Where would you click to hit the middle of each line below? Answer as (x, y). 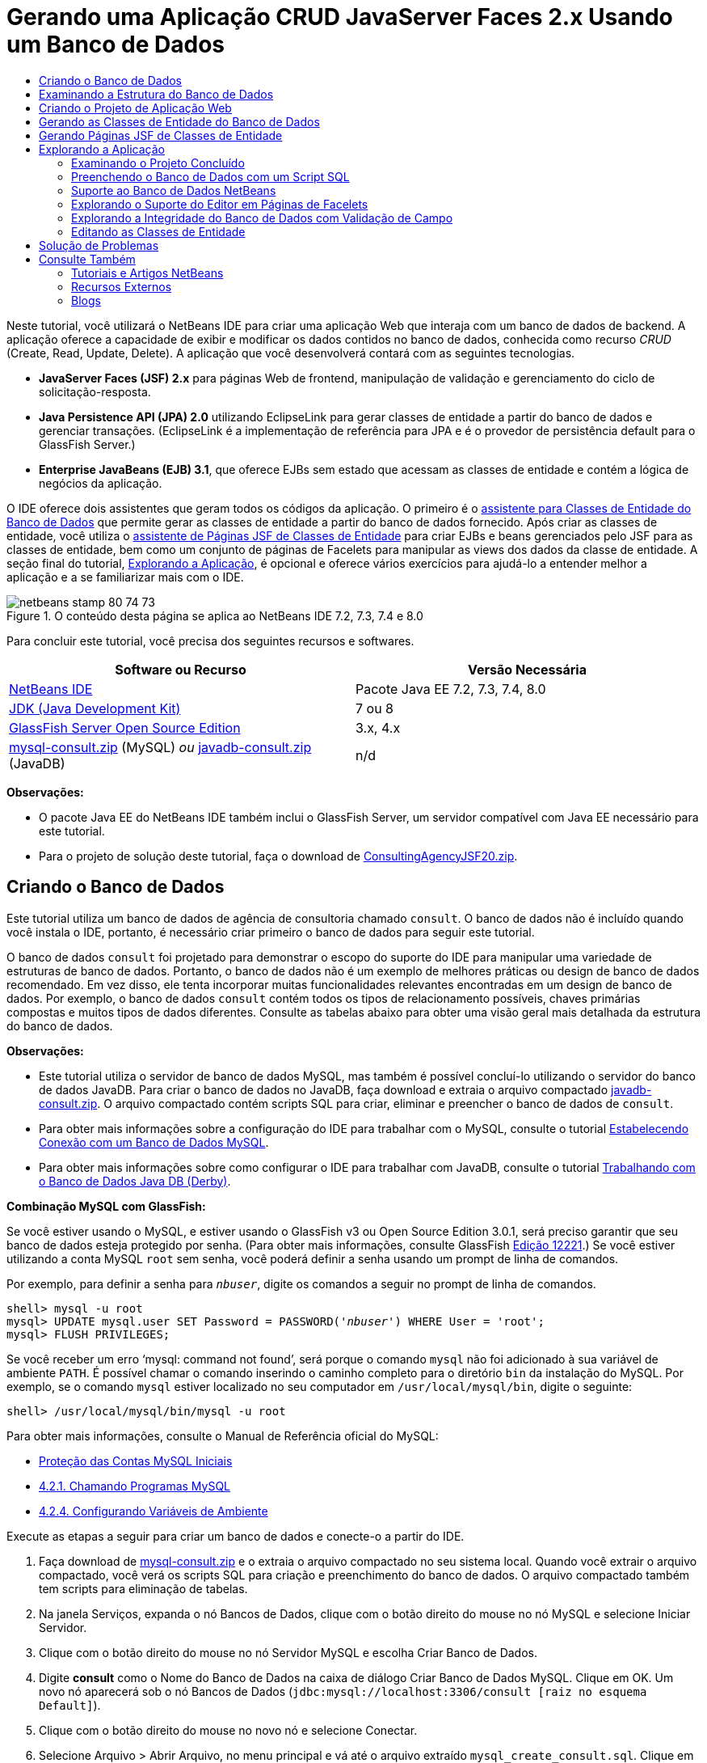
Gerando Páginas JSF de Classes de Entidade (161, 135)
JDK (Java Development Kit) (95, 708)
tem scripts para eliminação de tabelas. (143, 1588)
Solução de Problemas (99, 245)
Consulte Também (87, 259)
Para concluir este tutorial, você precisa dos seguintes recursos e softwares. (210, 641)
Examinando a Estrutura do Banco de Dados (156, 94)
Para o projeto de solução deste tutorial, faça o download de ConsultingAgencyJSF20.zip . (278, 856)
